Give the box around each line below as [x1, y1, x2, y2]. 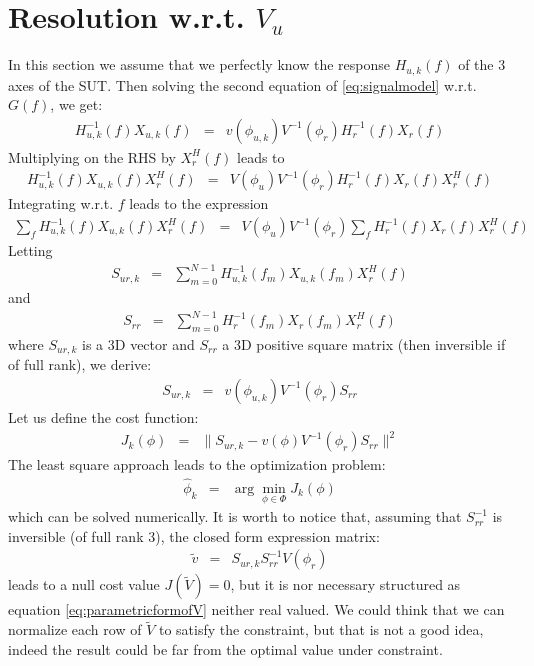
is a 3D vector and [82, 333, 195, 354]
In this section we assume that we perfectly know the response [8, 54, 390, 75]
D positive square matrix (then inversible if [240, 333, 506, 354]
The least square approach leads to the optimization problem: [8, 454, 386, 475]
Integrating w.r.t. [8, 193, 114, 214]
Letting [8, 240, 53, 261]
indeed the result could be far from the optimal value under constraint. [8, 638, 443, 659]
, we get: [50, 94, 103, 115]
